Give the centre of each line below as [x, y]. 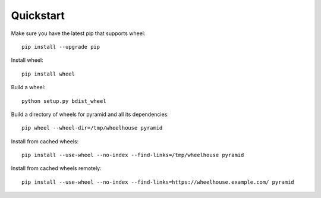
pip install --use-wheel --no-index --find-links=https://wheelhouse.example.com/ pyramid [158, 182]
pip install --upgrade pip [61, 47]
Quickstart [38, 15]
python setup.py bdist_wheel [64, 101]
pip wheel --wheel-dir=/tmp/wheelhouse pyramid [92, 128]
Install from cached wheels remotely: [56, 168]
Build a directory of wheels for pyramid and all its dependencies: [90, 114]
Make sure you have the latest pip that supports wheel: [78, 33]
